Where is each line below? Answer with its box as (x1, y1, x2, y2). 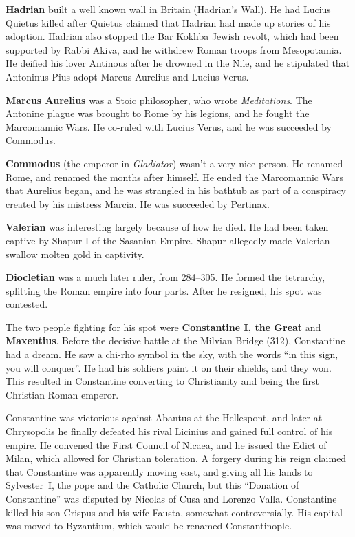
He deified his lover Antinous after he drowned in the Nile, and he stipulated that (6, 56, 350, 70)
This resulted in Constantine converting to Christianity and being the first (6, 374, 319, 388)
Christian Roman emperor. (6, 387, 119, 401)
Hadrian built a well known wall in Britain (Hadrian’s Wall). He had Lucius (6, 2, 331, 16)
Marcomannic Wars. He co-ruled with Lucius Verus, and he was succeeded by (6, 119, 332, 134)
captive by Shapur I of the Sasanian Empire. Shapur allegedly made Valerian (6, 233, 330, 247)
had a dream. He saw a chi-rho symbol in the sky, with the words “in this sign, (6, 347, 338, 361)
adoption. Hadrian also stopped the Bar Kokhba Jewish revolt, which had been (6, 29, 339, 43)
